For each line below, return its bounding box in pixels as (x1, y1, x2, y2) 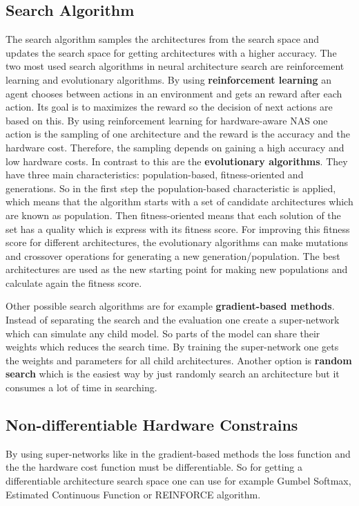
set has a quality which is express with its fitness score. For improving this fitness (6, 221, 350, 236)
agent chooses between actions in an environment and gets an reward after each (6, 86, 342, 100)
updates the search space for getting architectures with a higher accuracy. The (6, 45, 337, 59)
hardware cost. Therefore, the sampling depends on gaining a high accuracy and (6, 140, 345, 154)
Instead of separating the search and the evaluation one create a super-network (6, 312, 340, 327)
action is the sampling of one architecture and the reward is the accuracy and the (6, 126, 350, 141)
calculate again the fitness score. (6, 275, 142, 290)
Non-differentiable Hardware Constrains (6, 414, 298, 435)
